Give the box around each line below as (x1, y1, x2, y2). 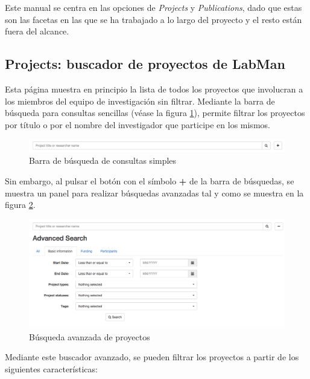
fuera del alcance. (5, 25, 69, 37)
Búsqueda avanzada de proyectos (29, 330, 150, 343)
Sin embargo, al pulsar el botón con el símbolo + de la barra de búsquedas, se (5, 175, 294, 187)
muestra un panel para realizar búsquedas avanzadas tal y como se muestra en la (5, 186, 304, 199)
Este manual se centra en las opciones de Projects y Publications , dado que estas (5, 1, 302, 13)
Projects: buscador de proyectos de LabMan (5, 54, 285, 73)
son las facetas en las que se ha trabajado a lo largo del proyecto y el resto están (5, 13, 302, 25)
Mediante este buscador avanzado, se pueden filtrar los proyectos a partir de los (5, 351, 299, 363)
